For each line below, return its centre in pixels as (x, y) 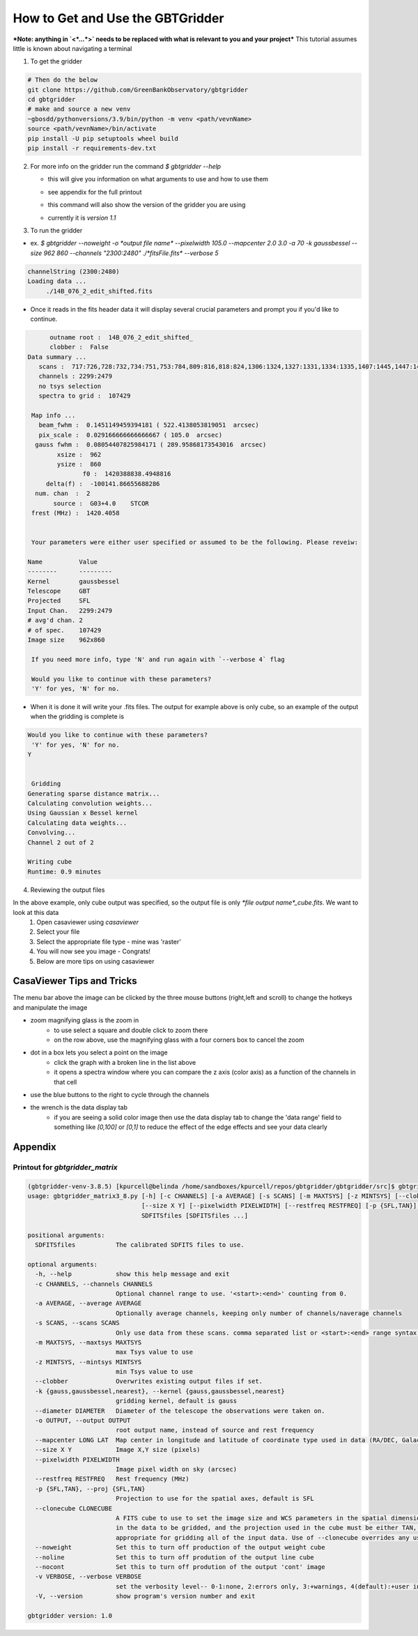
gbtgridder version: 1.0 (70, 1615)
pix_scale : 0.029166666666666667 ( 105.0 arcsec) (131, 435)
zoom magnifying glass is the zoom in (85, 1020)
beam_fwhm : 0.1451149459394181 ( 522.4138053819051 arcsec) (149, 425)
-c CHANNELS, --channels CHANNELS (94, 1284)
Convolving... (52, 833)
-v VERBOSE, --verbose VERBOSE (88, 1577)
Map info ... (54, 416)
